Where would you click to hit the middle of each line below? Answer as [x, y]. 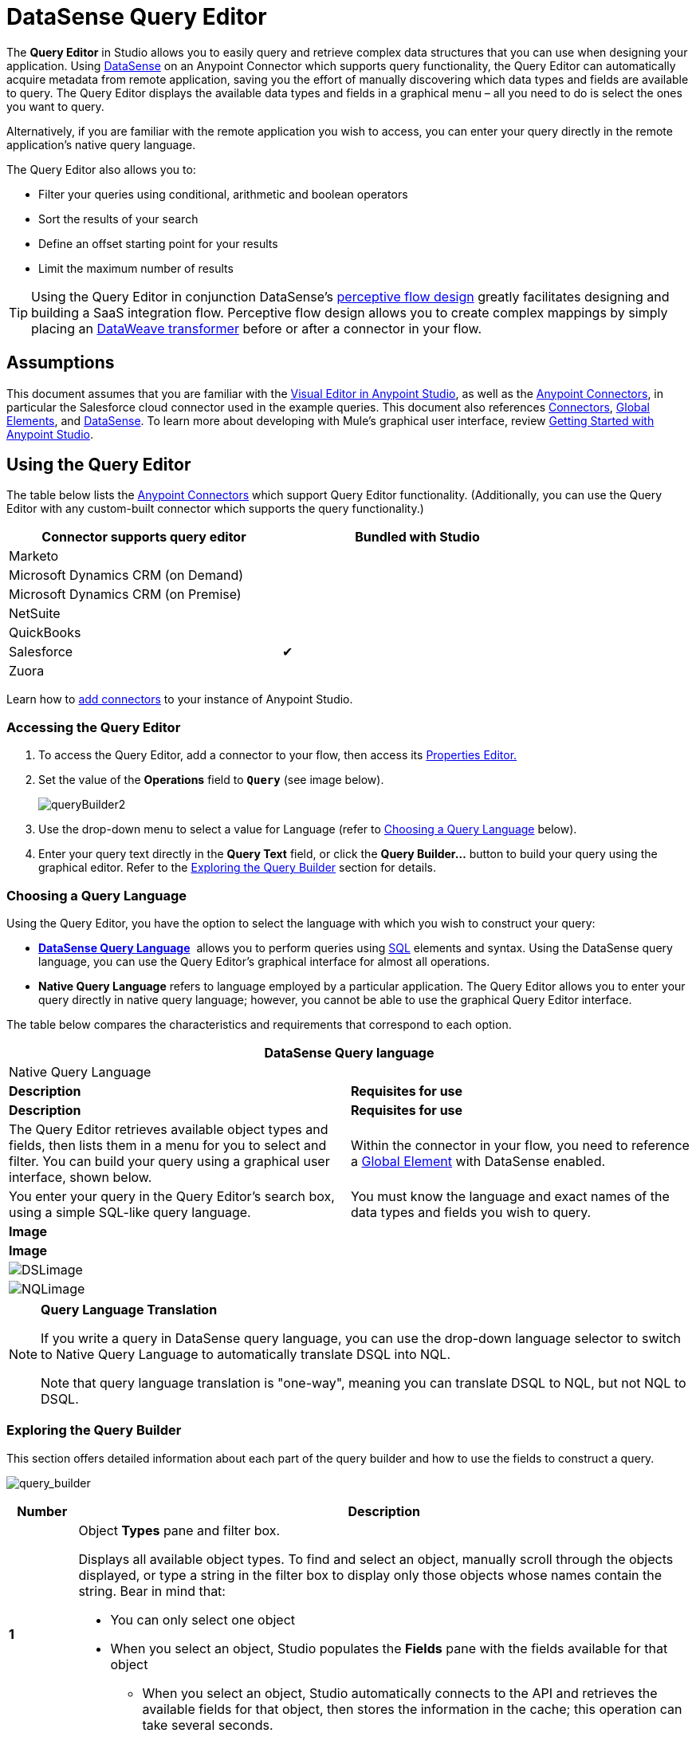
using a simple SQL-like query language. [130, 1212]
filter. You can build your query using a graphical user [169, 1161]
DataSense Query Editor [137, 17]
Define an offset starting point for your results [158, 243]
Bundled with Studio [417, 537]
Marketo [34, 556]
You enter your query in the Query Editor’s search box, [172, 1196]
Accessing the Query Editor [94, 727]
